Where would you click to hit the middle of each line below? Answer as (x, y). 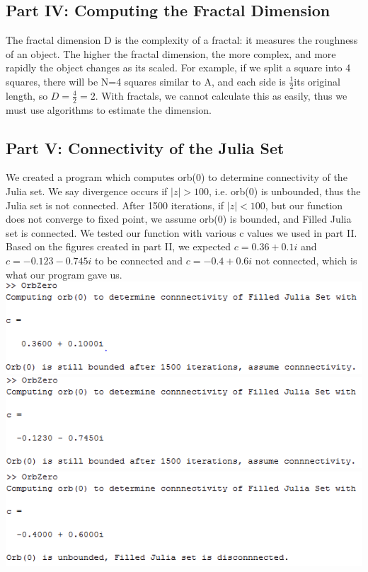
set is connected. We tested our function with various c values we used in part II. (182, 232)
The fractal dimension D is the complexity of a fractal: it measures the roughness (182, 40)
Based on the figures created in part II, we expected (119, 246)
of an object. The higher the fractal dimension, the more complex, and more (171, 53)
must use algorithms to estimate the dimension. (109, 109)
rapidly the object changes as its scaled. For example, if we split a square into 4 (178, 68)
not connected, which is (306, 260)
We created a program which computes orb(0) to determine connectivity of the (177, 177)
